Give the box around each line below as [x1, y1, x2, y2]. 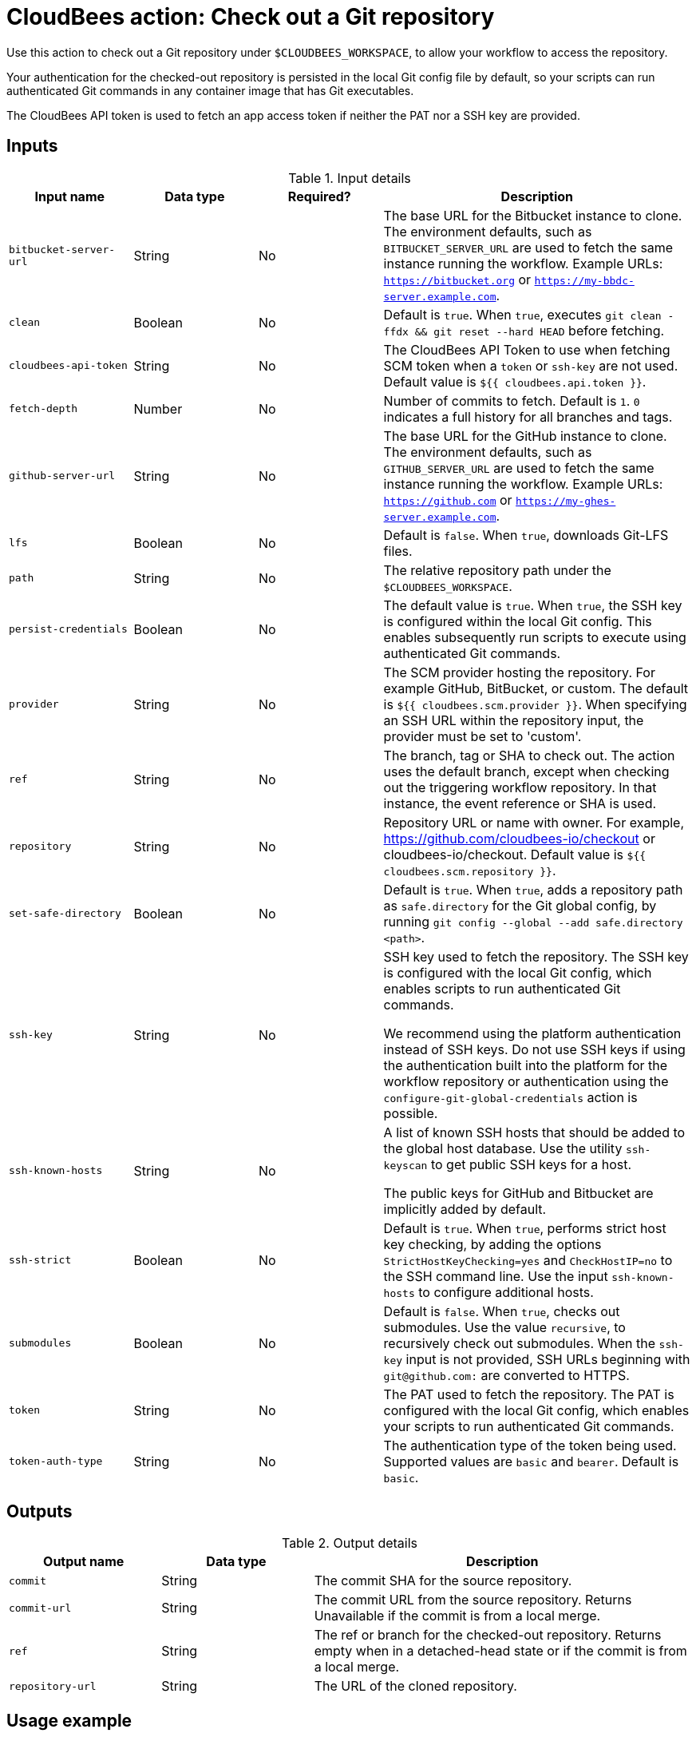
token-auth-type [9, 1455, 103, 1468]
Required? [287, 188, 351, 204]
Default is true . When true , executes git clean [383, 306, 662, 323]
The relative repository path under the [383, 561, 611, 578]
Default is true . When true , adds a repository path [383, 881, 683, 898]
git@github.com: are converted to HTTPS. [383, 1366, 630, 1383]
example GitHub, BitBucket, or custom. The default [383, 680, 689, 696]
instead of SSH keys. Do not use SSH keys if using [383, 1041, 686, 1057]
